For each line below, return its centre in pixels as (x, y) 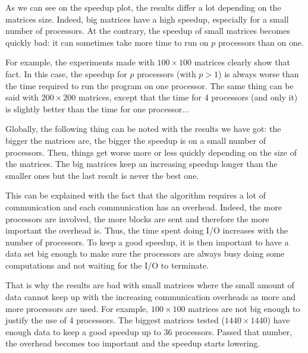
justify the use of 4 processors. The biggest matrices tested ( (115, 320)
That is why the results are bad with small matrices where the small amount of (150, 285)
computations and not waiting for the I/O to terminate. (107, 265)
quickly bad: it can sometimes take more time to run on (107, 42)
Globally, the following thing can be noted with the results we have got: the (143, 129)
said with (22, 97)
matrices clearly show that (242, 62)
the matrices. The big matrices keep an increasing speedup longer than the (142, 164)
